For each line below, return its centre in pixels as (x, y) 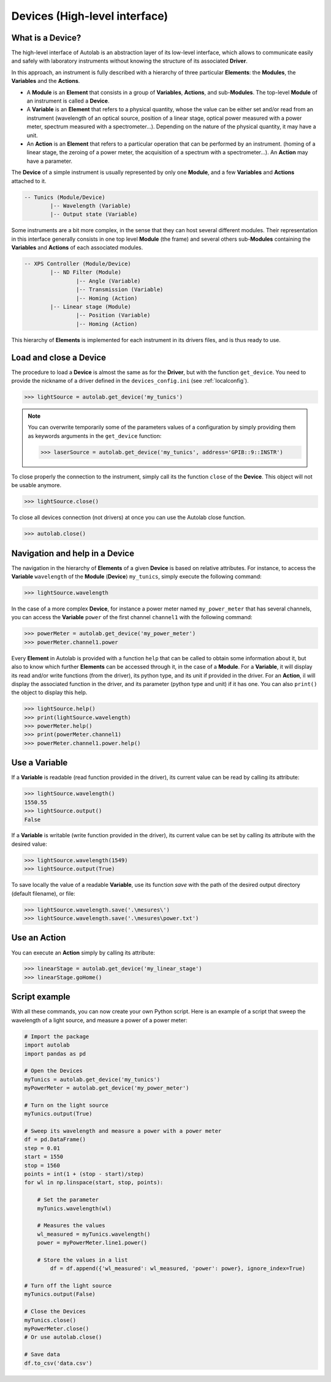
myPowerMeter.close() (57, 1329)
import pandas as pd (55, 1054)
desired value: (29, 844)
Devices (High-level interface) (90, 16)
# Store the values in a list (82, 1260)
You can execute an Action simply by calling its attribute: (83, 953)
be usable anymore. (36, 485)
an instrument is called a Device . (68, 101)
